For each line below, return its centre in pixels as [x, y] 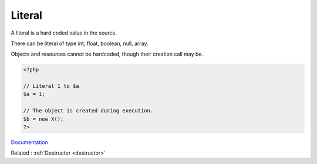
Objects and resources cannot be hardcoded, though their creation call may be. [107, 54]
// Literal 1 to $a [51, 86]
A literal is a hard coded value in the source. [64, 33]
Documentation [29, 142]
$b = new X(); [43, 119]
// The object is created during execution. [88, 111]
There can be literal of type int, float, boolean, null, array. [80, 43]
